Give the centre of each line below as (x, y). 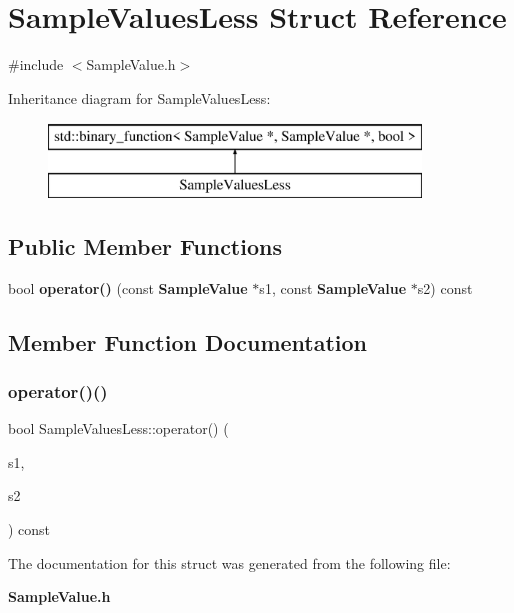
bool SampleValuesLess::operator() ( (118, 428)
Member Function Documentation (188, 341)
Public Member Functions (145, 245)
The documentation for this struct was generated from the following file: (229, 562)
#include (36, 64)
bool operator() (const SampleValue (128, 287)
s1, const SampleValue (333, 287)
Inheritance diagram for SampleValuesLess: (139, 97)
